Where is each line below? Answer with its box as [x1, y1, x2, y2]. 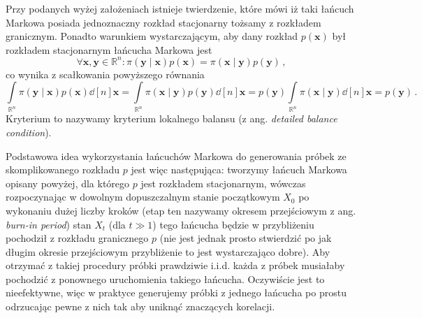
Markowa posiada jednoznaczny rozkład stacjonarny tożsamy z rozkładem [6, 15, 321, 29]
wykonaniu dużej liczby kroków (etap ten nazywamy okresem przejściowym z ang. [6, 203, 356, 217]
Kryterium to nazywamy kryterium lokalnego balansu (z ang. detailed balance [6, 111, 337, 126]
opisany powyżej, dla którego [6, 175, 130, 190]
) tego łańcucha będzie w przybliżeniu [152, 217, 314, 231]
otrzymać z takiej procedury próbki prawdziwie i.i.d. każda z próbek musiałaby [6, 258, 345, 273]
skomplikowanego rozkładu [6, 162, 120, 177]
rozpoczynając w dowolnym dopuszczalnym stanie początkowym [6, 189, 280, 204]
